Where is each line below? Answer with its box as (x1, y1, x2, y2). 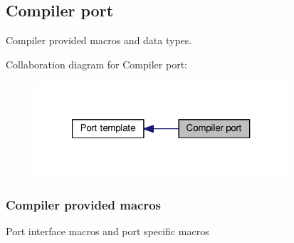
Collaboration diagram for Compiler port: (6, 56, 187, 71)
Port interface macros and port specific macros (6, 223, 209, 238)
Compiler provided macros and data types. (6, 33, 192, 48)
